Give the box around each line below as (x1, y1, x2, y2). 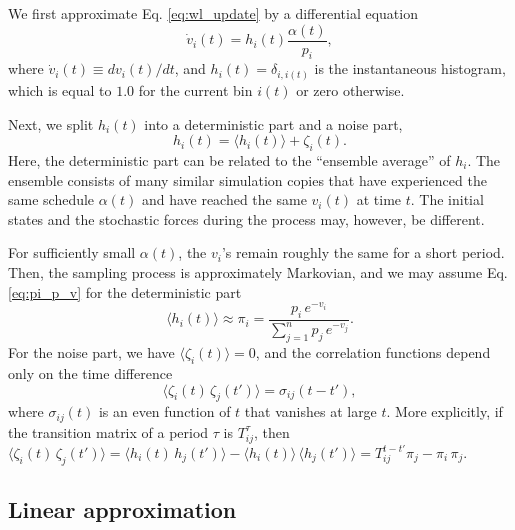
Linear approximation (8, 494, 237, 525)
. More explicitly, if (386, 401, 503, 422)
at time (356, 189, 402, 210)
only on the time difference (8, 362, 173, 383)
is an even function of (98, 401, 231, 422)
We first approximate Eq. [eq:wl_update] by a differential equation (8, 3, 418, 23)
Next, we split (8, 113, 94, 134)
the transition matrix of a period (8, 421, 209, 442)
